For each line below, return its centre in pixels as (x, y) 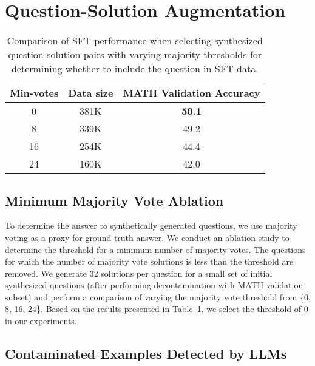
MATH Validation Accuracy (191, 93)
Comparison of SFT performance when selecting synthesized (135, 41)
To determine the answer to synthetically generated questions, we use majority (151, 225)
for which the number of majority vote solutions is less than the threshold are (149, 261)
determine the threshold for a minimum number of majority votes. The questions (155, 249)
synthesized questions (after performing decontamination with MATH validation (154, 285)
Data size (91, 93)
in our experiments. (41, 321)
